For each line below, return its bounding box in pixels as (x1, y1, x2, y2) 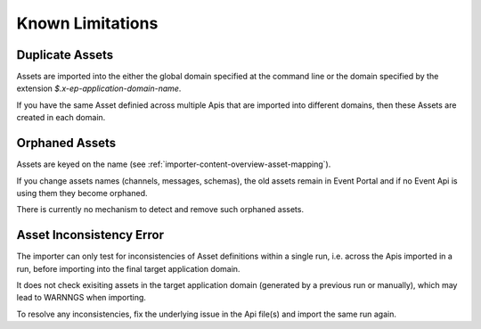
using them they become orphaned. (16, 187, 148, 198)
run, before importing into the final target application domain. (16, 263, 240, 274)
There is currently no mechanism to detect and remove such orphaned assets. (16, 204, 305, 215)
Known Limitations (16, 13, 159, 33)
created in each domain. (16, 112, 106, 123)
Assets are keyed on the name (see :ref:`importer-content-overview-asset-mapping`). (16, 159, 331, 169)
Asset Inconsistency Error (16, 227, 165, 243)
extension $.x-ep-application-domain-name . (16, 83, 182, 94)
